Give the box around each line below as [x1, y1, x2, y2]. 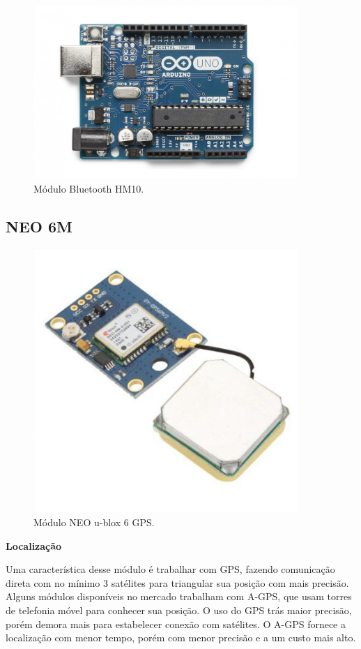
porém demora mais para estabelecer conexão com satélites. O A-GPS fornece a [6, 616, 346, 631]
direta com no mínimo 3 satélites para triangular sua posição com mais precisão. [6, 575, 349, 590]
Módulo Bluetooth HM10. [33, 181, 144, 195]
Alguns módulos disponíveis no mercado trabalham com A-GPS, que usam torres [6, 589, 352, 604]
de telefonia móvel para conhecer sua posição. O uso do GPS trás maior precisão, [6, 602, 352, 617]
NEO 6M [6, 215, 72, 237]
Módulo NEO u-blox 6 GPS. [33, 514, 155, 529]
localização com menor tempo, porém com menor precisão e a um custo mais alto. [6, 630, 356, 645]
